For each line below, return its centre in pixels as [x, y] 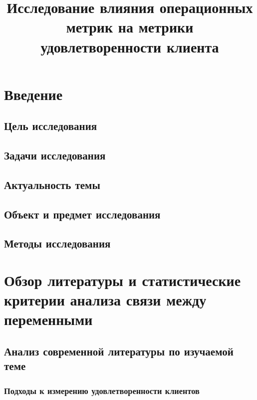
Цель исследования [51, 126]
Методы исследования [57, 243]
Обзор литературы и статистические [123, 280]
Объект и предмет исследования [82, 214]
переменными [48, 319]
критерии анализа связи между [105, 300]
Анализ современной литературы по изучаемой [119, 351]
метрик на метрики [130, 27]
